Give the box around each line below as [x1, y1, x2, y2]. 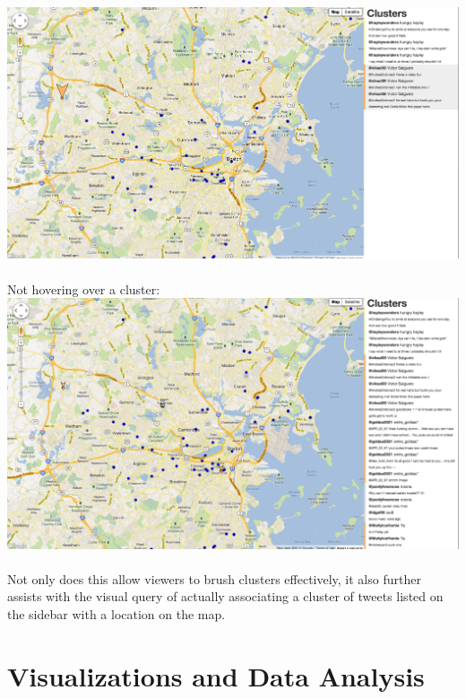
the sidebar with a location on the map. [7, 605, 226, 624]
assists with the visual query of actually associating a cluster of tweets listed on [7, 587, 444, 606]
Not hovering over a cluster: [7, 279, 160, 298]
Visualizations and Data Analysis [7, 657, 425, 694]
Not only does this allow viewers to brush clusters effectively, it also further [7, 569, 421, 588]
